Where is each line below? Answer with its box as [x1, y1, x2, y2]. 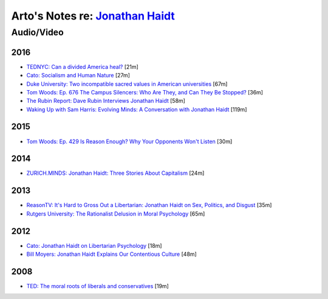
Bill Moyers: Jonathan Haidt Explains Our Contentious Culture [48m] [26, 250, 197, 258]
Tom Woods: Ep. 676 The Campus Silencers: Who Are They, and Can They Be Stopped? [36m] [26, 88, 264, 96]
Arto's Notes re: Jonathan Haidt [11, 9, 176, 23]
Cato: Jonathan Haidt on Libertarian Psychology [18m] [26, 242, 162, 249]
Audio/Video [11, 27, 64, 38]
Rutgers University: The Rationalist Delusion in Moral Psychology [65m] [26, 210, 205, 217]
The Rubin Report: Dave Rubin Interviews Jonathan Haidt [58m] [26, 97, 185, 105]
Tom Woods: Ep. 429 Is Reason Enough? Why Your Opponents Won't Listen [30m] [26, 138, 233, 145]
